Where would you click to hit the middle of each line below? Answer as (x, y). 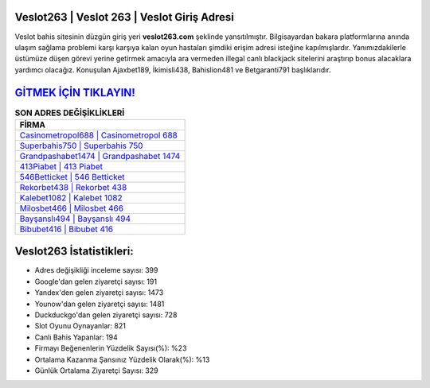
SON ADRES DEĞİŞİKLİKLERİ (70, 113)
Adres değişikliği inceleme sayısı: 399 (96, 270)
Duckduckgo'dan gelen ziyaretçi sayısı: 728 (106, 315)
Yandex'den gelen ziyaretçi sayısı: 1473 (99, 293)
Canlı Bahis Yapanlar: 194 (76, 337)
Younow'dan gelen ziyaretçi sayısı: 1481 (100, 304)
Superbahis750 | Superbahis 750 (81, 145)
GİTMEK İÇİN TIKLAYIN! (75, 93)
